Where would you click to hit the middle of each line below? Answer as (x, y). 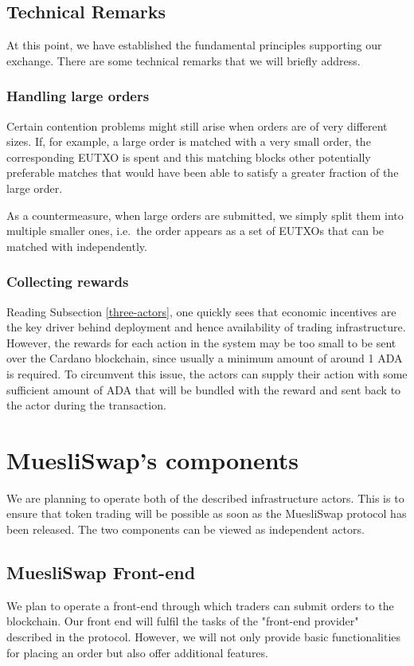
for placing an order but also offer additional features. (137, 652)
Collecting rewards (68, 282)
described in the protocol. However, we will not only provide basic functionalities (204, 637)
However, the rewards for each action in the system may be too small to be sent (201, 342)
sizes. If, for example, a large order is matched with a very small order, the (189, 141)
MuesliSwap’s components (152, 459)
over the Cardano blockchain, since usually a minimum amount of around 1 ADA (205, 358)
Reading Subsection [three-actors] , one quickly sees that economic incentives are (201, 311)
